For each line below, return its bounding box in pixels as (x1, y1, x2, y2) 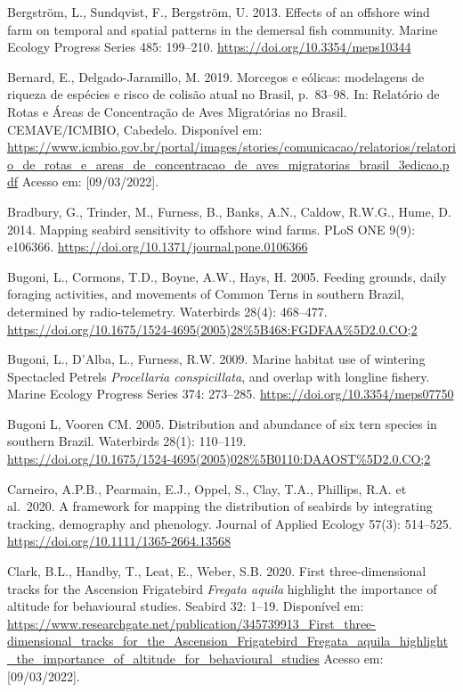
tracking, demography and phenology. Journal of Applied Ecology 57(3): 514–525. (7, 514, 452, 532)
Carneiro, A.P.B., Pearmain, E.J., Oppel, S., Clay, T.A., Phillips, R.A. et (7, 479, 407, 498)
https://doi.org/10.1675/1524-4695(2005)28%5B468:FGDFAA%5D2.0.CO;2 (7, 319, 418, 338)
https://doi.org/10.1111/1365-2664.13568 (7, 531, 231, 550)
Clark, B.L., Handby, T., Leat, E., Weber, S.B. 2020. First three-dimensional (7, 562, 426, 581)
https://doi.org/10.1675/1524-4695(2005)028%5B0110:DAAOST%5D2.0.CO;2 (7, 449, 431, 468)
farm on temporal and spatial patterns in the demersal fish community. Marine (7, 20, 438, 38)
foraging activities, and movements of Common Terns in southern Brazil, (7, 284, 404, 303)
